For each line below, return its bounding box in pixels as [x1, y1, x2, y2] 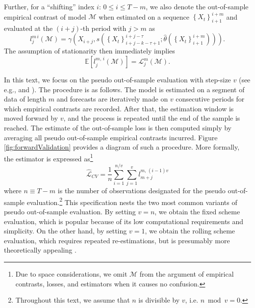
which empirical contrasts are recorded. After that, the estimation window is [4, 103, 234, 113]
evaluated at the [4, 23, 53, 33]
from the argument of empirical [139, 269, 234, 279]
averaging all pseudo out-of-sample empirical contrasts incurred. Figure [4, 132, 218, 142]
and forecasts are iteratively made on [56, 94, 168, 104]
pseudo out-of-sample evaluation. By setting [4, 206, 136, 217]
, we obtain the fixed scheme [154, 206, 240, 217]
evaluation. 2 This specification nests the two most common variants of [26, 195, 237, 207]
